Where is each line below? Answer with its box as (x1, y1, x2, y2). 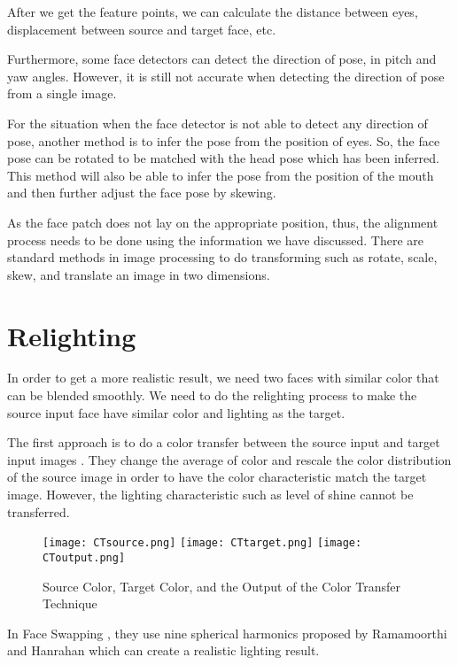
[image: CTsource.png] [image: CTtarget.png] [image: (43, 537, 362, 550)
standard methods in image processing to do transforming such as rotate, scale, (7, 248, 438, 267)
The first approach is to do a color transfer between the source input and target (7, 433, 440, 452)
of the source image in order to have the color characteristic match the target (7, 468, 427, 486)
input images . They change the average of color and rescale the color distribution (7, 450, 452, 468)
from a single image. (7, 84, 117, 103)
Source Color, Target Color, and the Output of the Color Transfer (43, 576, 401, 595)
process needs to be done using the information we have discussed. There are (7, 230, 424, 249)
